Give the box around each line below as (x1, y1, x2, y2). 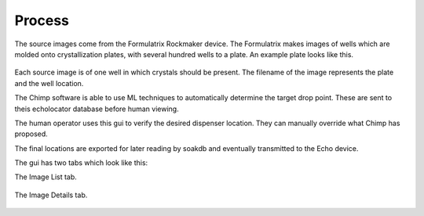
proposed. (14, 129, 49, 139)
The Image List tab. (14, 172, 78, 182)
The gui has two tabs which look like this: (14, 158, 148, 167)
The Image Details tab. (14, 190, 88, 200)
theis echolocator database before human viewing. (14, 104, 180, 113)
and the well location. (14, 78, 84, 88)
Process (14, 12, 70, 29)
